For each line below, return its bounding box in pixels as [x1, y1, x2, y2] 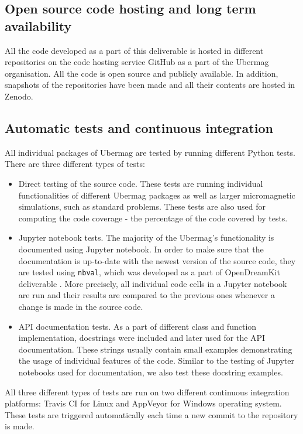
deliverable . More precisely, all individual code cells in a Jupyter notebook [18, 277, 287, 289]
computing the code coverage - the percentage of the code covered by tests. [18, 211, 288, 224]
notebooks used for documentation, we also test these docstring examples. [18, 365, 283, 378]
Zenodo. [5, 90, 33, 102]
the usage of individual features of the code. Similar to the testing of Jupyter [18, 354, 294, 367]
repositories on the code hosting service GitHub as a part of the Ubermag [5, 56, 269, 68]
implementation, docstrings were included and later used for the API [18, 332, 266, 344]
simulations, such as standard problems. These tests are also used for [18, 200, 266, 213]
